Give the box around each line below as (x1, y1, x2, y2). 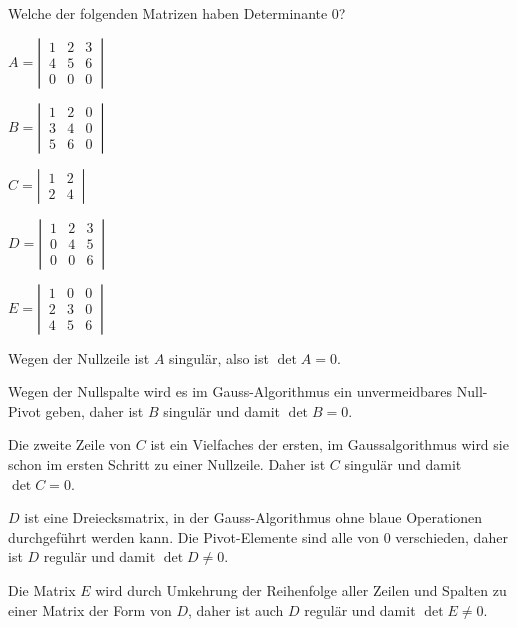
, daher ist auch (187, 599, 284, 620)
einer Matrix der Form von (8, 599, 172, 620)
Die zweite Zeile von (8, 434, 132, 455)
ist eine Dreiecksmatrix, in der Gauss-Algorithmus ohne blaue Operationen (24, 507, 483, 528)
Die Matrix (8, 579, 76, 600)
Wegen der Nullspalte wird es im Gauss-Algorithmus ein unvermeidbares (8, 381, 453, 402)
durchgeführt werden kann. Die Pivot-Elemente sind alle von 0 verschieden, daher (8, 526, 508, 547)
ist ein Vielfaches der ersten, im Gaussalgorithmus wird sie (150, 434, 509, 455)
